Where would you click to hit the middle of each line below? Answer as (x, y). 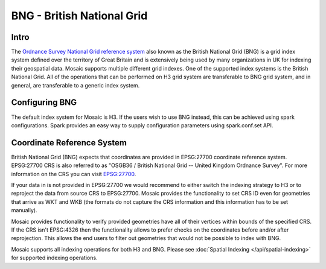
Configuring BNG (44, 103)
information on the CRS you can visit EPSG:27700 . (74, 174)
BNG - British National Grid (79, 16)
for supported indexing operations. (54, 258)
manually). (24, 210)
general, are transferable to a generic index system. (75, 85)
